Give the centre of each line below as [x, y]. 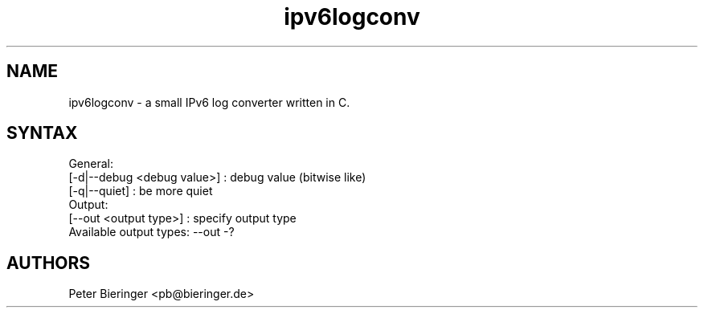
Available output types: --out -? [151, 232]
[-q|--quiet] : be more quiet [141, 191]
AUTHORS [49, 263]
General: [91, 164]
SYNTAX [42, 133]
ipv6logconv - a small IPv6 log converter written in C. [209, 102]
